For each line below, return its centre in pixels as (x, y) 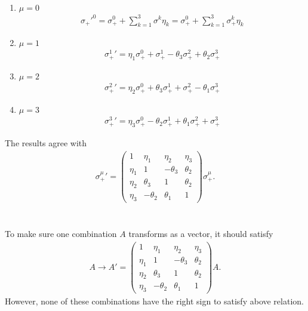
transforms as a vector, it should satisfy (201, 234)
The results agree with (46, 143)
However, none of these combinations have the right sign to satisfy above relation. (154, 301)
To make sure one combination (61, 234)
